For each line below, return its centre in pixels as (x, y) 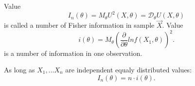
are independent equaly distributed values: (129, 69)
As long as (19, 69)
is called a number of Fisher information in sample (79, 25)
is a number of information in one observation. (73, 53)
